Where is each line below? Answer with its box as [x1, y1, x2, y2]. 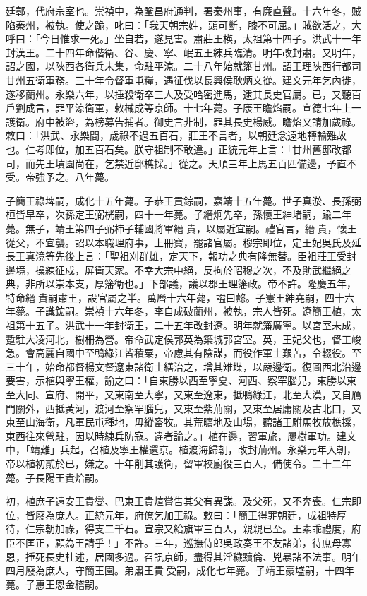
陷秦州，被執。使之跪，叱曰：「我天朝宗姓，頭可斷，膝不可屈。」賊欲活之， [6, 17, 351, 32]
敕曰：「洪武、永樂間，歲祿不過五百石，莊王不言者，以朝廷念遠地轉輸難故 [6, 128, 347, 143]
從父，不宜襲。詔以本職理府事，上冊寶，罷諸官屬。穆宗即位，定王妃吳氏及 [6, 234, 351, 249]
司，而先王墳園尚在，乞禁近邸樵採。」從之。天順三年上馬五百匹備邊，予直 [6, 155, 347, 170]
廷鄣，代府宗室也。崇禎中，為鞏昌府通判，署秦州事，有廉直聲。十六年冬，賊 [6, 4, 361, 18]
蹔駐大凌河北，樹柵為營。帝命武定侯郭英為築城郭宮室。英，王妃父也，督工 [6, 331, 351, 346]
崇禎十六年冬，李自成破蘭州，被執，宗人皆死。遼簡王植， [84, 304, 351, 318]
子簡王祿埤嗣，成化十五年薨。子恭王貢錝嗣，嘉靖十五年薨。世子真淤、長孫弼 [6, 193, 361, 208]
